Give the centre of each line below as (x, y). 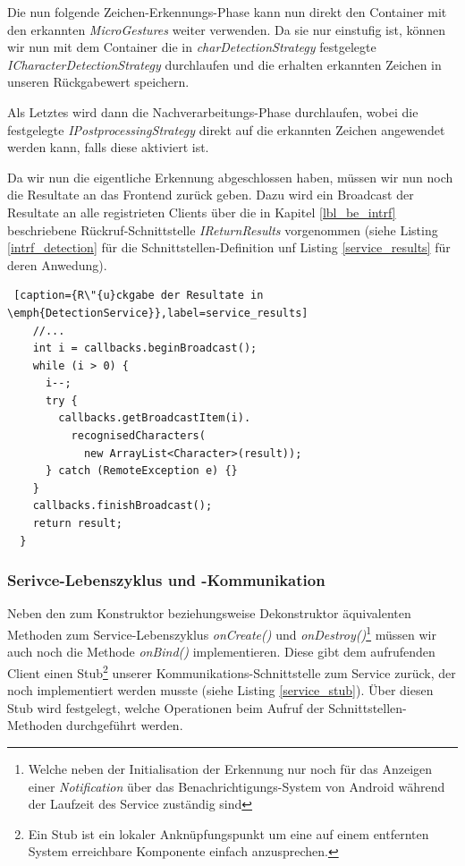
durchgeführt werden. (125, 725)
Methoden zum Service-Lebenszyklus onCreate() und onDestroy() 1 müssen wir (222, 633)
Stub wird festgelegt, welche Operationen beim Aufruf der (166, 707)
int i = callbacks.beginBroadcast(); (145, 348)
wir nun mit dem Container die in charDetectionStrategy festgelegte (192, 47)
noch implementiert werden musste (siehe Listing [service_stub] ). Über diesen (220, 690)
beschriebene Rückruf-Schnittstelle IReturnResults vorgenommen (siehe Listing (223, 229)
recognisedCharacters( (138, 436)
